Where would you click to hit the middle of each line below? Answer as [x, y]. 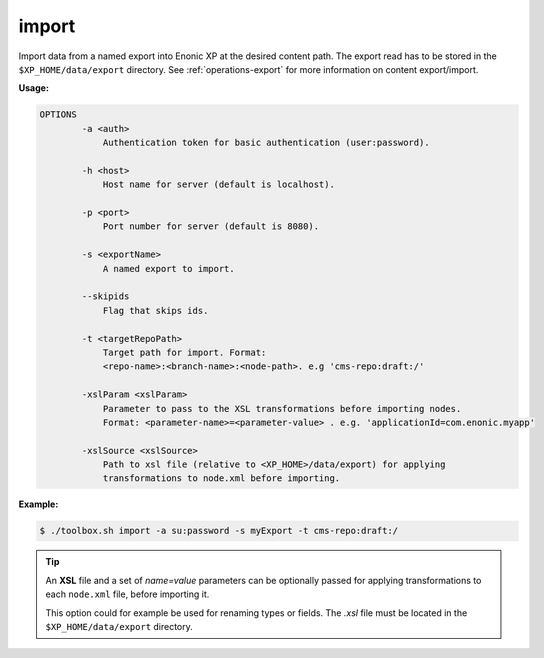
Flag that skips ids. [155, 310]
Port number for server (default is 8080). [211, 226]
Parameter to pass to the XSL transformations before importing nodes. [282, 408]
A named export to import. [168, 268]
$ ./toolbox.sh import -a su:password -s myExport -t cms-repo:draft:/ [219, 531]
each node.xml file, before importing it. [127, 594]
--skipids [105, 296]
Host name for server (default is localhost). [218, 184]
